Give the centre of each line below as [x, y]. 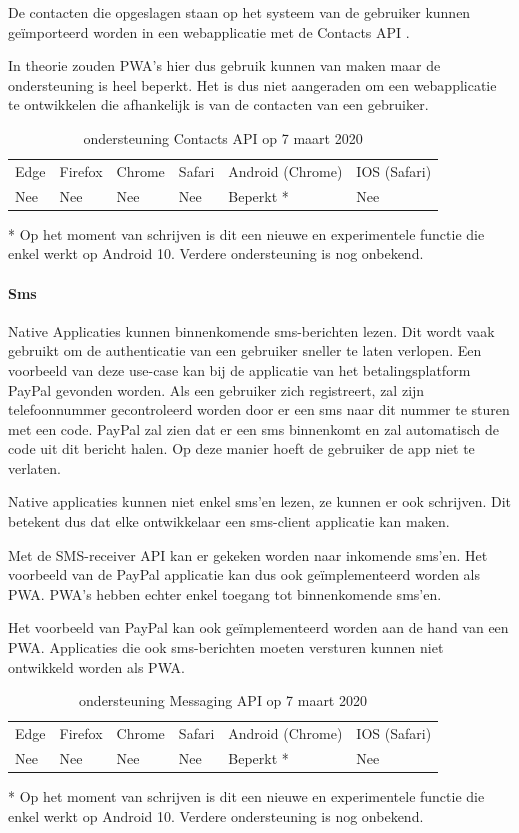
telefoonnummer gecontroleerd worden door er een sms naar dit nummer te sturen [259, 409]
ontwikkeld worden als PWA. [96, 666]
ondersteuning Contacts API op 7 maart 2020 [223, 137]
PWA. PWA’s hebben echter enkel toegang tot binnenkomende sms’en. [225, 593]
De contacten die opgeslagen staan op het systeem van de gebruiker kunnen [239, 12]
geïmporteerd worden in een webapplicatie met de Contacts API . [209, 31]
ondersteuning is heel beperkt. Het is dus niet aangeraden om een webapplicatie [252, 84]
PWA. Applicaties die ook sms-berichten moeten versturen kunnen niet [226, 647]
